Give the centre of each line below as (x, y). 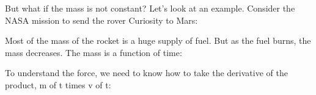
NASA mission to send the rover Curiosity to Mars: (101, 20)
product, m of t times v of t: (58, 84)
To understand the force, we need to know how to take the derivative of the (146, 73)
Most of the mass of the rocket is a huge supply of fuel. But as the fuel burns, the (158, 40)
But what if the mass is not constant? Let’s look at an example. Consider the (150, 8)
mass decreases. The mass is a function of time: (94, 52)
